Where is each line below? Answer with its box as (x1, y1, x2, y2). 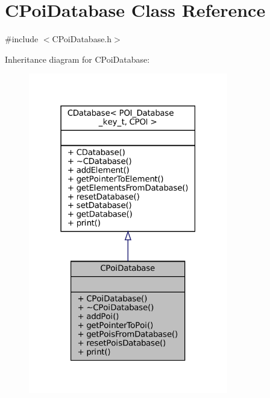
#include (5, 33, 39, 45)
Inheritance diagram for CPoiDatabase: (5, 52, 150, 65)
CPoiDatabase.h (52, 33, 112, 45)
